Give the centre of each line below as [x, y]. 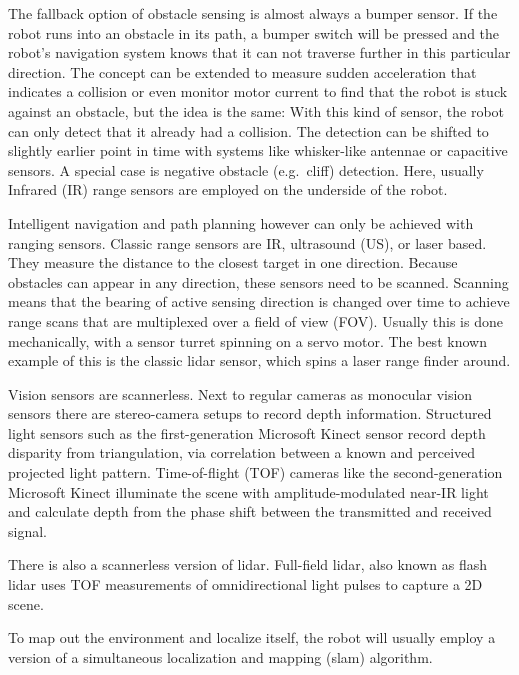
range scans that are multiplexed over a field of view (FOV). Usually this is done [255, 320]
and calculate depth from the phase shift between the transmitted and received [250, 511]
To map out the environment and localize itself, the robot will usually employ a [252, 637]
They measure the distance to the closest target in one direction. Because [233, 262]
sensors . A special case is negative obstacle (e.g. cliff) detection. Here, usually [246, 169]
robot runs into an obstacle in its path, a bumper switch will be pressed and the [254, 32]
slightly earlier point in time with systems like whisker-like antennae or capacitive [258, 150]
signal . [27, 530]
